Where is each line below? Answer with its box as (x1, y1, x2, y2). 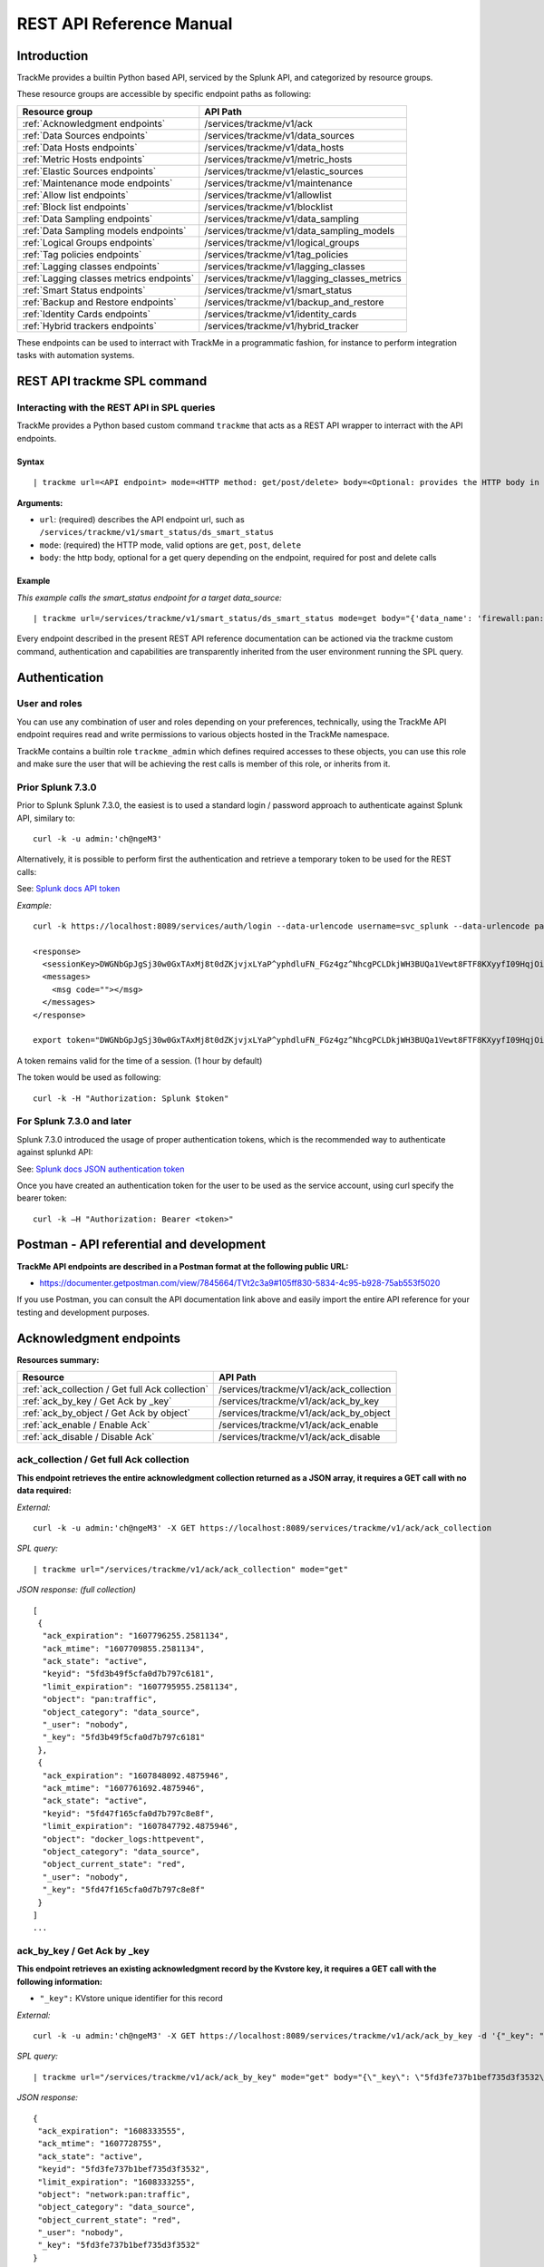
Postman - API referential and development (16, 1237, 267, 1252)
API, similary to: (16, 812, 76, 823)
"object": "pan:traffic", (42, 1694, 158, 1705)
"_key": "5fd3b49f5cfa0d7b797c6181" (42, 1732, 206, 1743)
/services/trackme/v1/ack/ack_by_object (219, 1406, 391, 1419)
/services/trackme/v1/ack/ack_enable (219, 1419, 379, 1432)
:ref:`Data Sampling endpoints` (22, 212, 153, 225)
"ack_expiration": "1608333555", (37, 2126, 186, 2136)
